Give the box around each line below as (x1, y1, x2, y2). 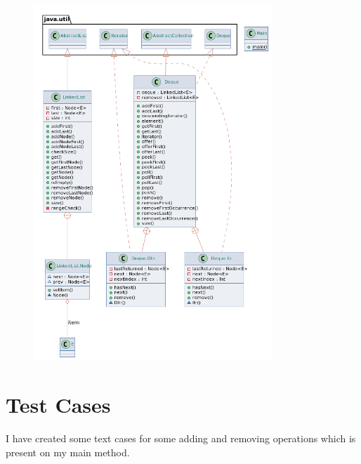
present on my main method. (6, 444, 130, 459)
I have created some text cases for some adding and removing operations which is (6, 431, 356, 446)
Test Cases (6, 390, 111, 419)
